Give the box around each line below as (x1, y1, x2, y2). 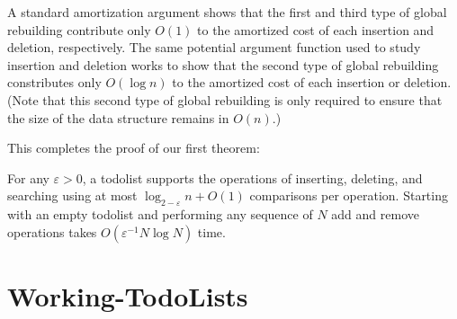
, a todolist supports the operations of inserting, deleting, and (82, 168, 423, 187)
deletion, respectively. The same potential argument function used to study (7, 38, 421, 57)
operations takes (7, 222, 97, 241)
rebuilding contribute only (7, 20, 151, 39)
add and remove (331, 205, 419, 224)
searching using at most (7, 186, 138, 205)
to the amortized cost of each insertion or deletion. (172, 73, 452, 92)
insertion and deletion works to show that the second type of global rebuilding (7, 55, 439, 74)
